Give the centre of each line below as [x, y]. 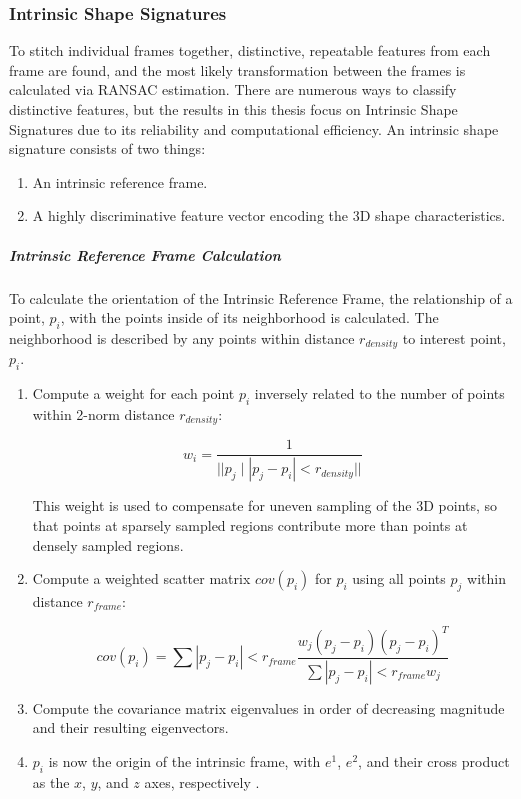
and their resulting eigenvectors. [130, 727]
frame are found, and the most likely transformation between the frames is [237, 69]
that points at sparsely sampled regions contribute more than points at [250, 524]
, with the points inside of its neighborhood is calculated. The [249, 317]
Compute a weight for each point [133, 393]
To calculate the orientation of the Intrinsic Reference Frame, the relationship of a [261, 297]
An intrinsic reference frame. [120, 181]
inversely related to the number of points [379, 393]
